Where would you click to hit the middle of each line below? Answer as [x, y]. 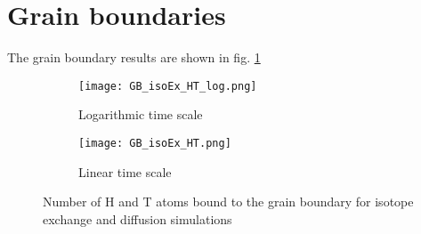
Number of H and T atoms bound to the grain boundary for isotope [228, 202]
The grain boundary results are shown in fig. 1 [134, 57]
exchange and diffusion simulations [138, 218]
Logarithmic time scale [141, 114]
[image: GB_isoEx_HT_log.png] [168, 86]
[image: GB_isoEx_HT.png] [155, 143]
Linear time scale [125, 171]
